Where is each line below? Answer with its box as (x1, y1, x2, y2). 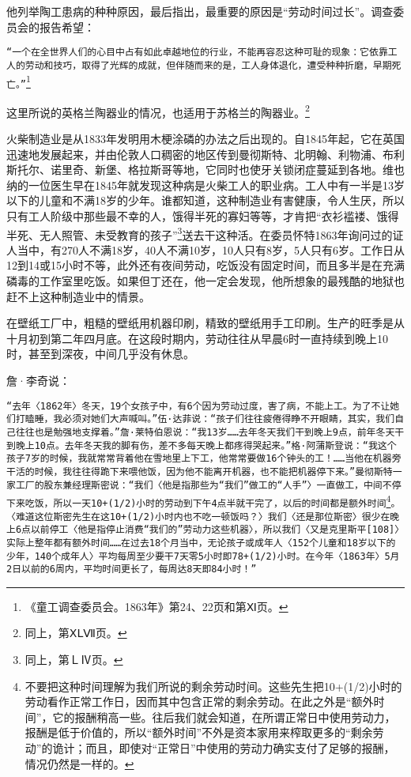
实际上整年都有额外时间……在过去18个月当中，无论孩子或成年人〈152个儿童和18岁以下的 (6, 537, 396, 549)
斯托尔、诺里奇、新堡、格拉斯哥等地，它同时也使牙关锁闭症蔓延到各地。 (6, 161, 383, 178)
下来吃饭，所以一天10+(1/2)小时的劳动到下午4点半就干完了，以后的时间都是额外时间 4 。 (6, 492, 401, 509)
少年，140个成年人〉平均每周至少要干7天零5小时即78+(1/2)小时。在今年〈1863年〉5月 (6, 550, 400, 562)
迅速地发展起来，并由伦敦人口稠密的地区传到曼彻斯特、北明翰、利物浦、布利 (6, 145, 405, 162)
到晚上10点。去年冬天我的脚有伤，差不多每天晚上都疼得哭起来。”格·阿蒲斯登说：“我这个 (6, 439, 397, 451)
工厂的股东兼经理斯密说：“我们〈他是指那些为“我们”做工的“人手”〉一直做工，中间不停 (15, 479, 402, 491)
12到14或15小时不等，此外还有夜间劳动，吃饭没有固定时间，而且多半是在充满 (6, 257, 405, 273)
